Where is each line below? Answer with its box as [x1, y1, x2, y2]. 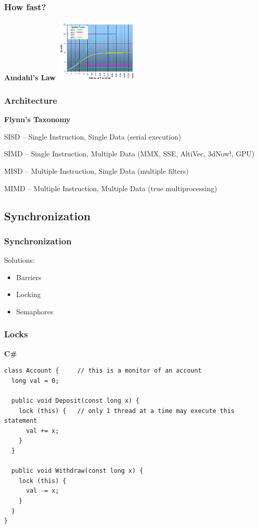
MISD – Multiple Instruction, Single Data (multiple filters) [4, 165, 189, 176]
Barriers [16, 271, 41, 282]
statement [4, 417, 37, 425]
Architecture [4, 94, 57, 106]
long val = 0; [11, 377, 59, 384]
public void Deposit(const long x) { [11, 397, 139, 405]
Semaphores [16, 306, 54, 316]
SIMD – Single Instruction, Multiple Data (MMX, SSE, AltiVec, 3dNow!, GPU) [4, 148, 254, 159]
